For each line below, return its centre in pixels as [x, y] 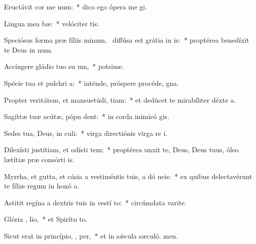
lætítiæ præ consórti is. [39, 159]
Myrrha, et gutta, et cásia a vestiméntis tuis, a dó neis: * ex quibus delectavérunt [128, 176]
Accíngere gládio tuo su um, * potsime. [64, 66]
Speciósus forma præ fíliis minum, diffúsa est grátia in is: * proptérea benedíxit [127, 40]
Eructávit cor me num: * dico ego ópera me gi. [76, 6]
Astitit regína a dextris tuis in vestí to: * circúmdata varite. [95, 202]
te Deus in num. [29, 49]
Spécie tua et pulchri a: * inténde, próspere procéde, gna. [92, 83]
